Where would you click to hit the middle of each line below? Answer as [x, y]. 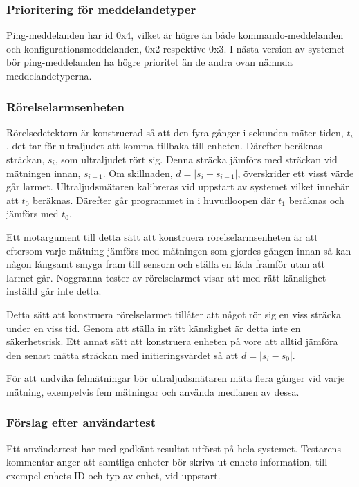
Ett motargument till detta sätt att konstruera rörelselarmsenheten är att [162, 236]
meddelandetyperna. [49, 75]
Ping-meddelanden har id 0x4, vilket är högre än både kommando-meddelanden [175, 35]
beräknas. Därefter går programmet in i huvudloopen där [154, 200]
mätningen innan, [44, 173]
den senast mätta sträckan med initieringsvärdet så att [122, 355]
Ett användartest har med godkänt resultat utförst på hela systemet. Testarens [174, 448]
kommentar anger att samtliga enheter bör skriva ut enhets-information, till [167, 462]
